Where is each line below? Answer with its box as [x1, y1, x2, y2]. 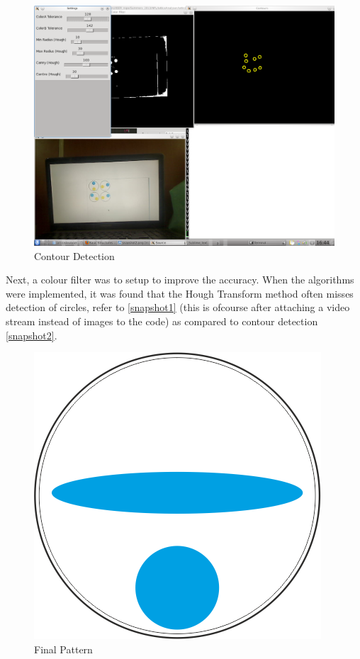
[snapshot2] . [6, 327, 57, 342]
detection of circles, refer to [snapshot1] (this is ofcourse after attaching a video [6, 300, 350, 315]
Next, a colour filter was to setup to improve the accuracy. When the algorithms [6, 272, 354, 287]
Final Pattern [34, 641, 93, 656]
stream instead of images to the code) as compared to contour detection [6, 314, 318, 329]
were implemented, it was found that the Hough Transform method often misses [6, 286, 354, 300]
